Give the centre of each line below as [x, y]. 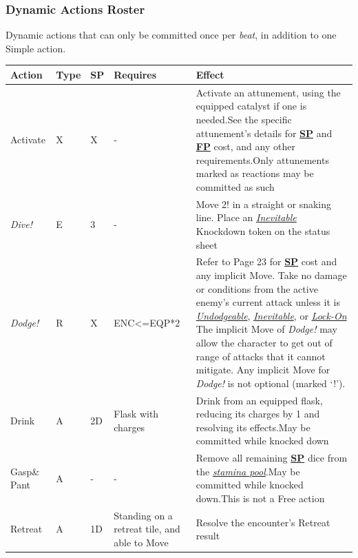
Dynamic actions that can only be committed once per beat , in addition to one [171, 35]
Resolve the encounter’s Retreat [263, 522]
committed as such [235, 186]
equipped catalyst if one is [251, 106]
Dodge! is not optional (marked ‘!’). [271, 383]
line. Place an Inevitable [246, 217]
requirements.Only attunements [262, 159]
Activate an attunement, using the [268, 92]
